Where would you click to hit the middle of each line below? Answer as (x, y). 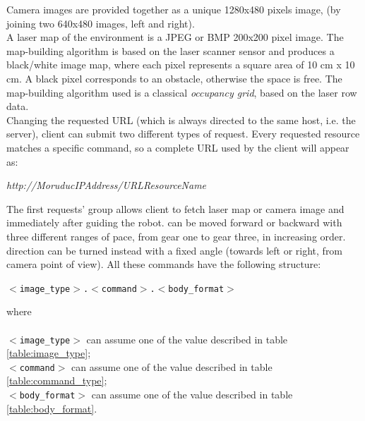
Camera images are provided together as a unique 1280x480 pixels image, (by (174, 9)
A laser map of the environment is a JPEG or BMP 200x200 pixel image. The (175, 37)
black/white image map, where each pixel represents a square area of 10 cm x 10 (181, 65)
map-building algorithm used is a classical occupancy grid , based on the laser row (182, 92)
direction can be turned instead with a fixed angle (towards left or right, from (175, 250)
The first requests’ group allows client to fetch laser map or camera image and (175, 208)
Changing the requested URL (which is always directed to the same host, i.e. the (181, 120)
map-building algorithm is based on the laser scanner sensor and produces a (170, 50)
